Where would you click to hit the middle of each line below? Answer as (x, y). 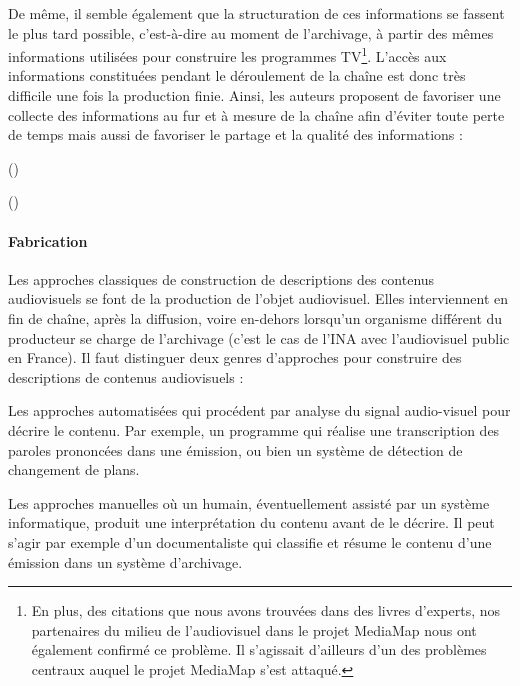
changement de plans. (74, 469)
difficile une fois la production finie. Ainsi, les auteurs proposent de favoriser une (254, 95)
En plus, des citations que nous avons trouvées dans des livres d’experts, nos (265, 610)
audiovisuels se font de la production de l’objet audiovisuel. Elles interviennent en (258, 298)
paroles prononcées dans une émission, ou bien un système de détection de (235, 449)
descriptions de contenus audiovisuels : (126, 376)
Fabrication (48, 240)
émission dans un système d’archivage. (125, 561)
